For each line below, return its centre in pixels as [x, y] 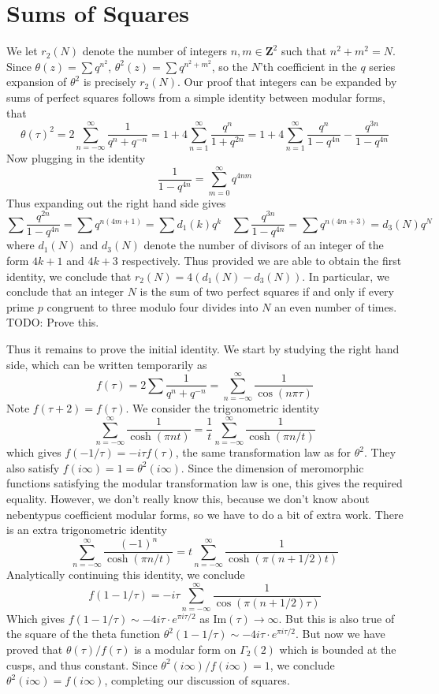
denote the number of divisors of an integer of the [264, 245]
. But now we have [340, 634]
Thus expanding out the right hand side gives [116, 202]
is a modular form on [185, 649]
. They [380, 452]
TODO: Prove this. [53, 322]
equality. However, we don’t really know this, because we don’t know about [188, 498]
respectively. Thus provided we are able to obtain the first [262, 261]
